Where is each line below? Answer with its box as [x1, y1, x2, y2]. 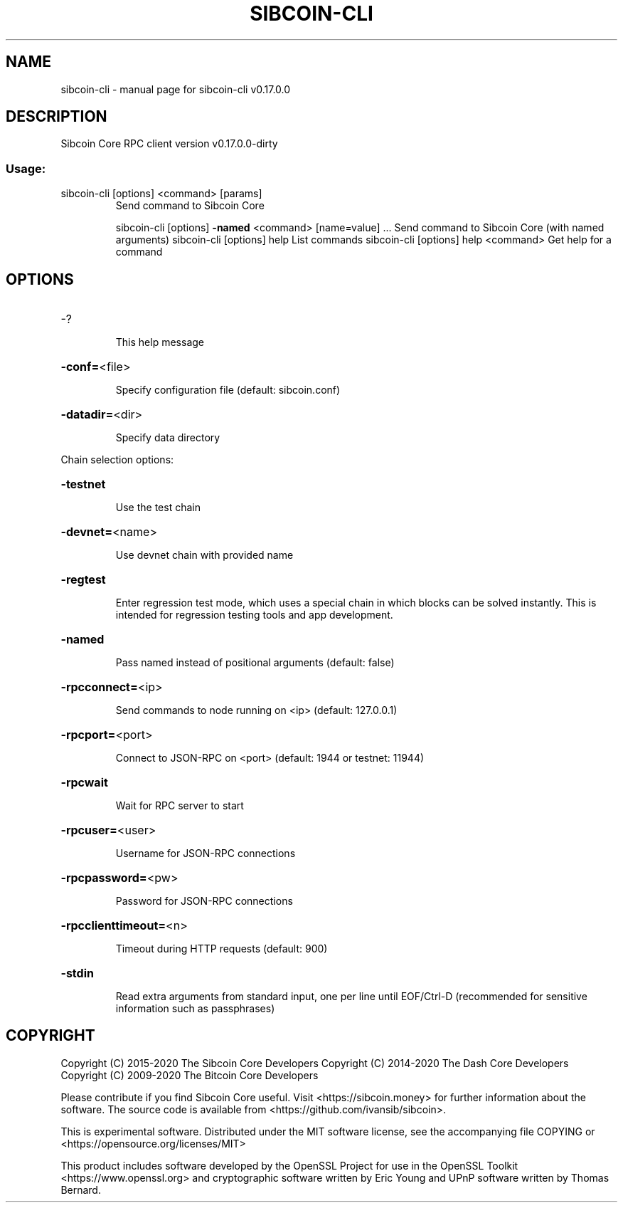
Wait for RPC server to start [115, 799, 244, 812]
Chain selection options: [60, 453, 174, 466]
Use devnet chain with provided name [115, 549, 294, 562]
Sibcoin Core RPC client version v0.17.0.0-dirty [60, 137, 278, 150]
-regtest [60, 572, 106, 587]
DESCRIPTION [6, 107, 107, 126]
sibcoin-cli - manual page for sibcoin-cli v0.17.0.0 [60, 83, 291, 95]
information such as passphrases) [115, 1002, 275, 1015]
